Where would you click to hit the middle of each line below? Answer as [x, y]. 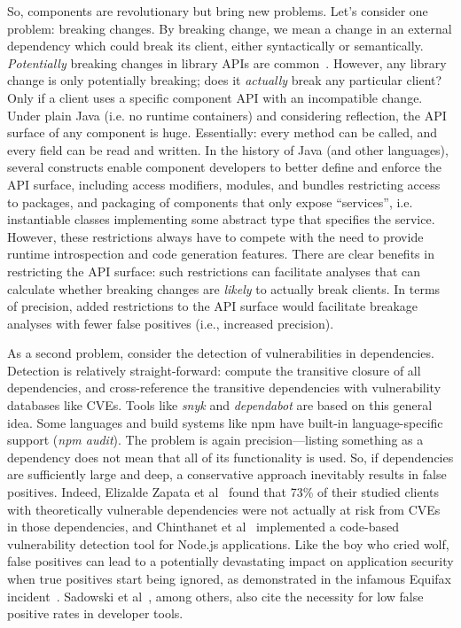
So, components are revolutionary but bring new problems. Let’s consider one [218, 11]
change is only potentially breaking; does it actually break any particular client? [225, 80]
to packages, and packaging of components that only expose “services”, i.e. [210, 202]
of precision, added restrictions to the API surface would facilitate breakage [213, 306]
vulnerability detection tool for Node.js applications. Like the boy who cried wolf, [228, 543]
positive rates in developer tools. [95, 613]
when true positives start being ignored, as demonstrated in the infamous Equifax [229, 578]
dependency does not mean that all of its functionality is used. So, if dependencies [230, 457]
